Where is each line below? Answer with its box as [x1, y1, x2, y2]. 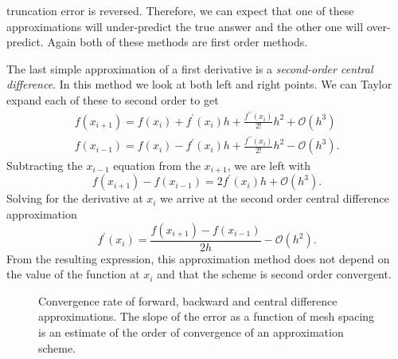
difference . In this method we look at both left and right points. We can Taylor [6, 76, 392, 93]
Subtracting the [6, 156, 83, 173]
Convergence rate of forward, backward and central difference [38, 292, 338, 309]
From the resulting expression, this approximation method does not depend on [6, 250, 390, 266]
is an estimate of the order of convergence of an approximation [38, 324, 344, 341]
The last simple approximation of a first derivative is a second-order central [6, 60, 373, 77]
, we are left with [227, 156, 311, 173]
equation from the [113, 156, 201, 173]
